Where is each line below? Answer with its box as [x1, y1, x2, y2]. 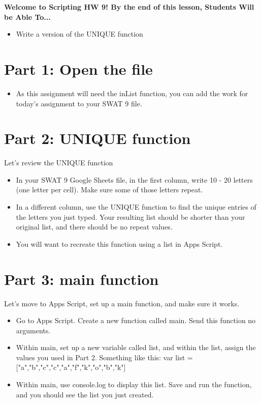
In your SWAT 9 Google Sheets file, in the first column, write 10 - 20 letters [16, 174, 253, 185]
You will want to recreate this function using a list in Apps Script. [16, 238, 223, 249]
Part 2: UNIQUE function [4, 128, 191, 149]
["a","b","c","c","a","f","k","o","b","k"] [16, 362, 126, 372]
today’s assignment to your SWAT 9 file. [16, 98, 142, 108]
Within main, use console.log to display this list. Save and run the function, [16, 379, 252, 390]
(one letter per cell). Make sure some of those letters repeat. [16, 184, 203, 195]
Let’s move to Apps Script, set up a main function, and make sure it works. [4, 298, 240, 308]
